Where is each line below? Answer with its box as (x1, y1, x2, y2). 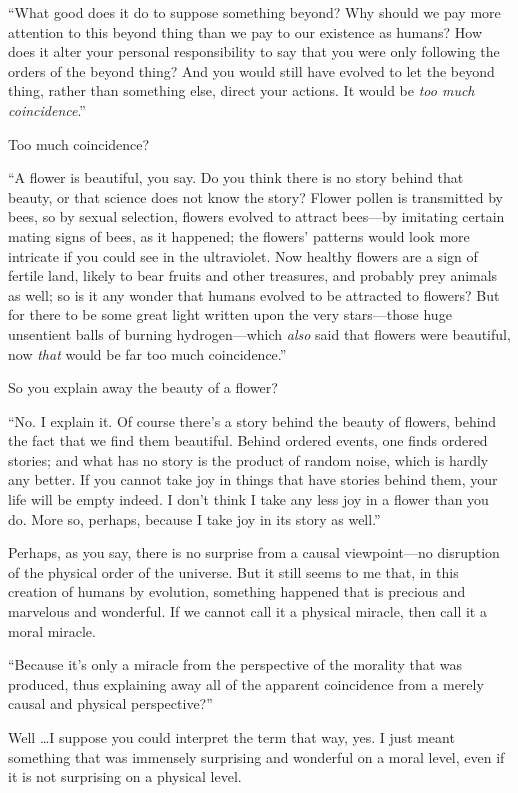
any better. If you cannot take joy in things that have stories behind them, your (8, 469, 498, 490)
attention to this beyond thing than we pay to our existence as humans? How (8, 21, 482, 42)
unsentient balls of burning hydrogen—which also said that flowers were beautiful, (8, 323, 511, 344)
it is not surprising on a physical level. (8, 766, 242, 787)
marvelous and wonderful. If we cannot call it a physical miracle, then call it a (8, 601, 487, 622)
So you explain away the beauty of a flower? (8, 377, 278, 398)
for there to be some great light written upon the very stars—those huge (8, 304, 452, 325)
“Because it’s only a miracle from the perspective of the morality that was (8, 654, 463, 675)
